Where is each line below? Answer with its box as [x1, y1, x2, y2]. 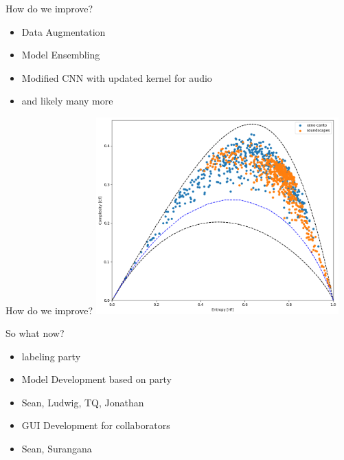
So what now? [5, 326, 65, 340]
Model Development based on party [21, 372, 172, 386]
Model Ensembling [21, 47, 100, 62]
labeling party [21, 349, 81, 363]
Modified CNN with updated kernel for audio [21, 70, 212, 85]
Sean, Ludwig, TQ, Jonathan [21, 395, 144, 409]
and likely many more [21, 94, 113, 108]
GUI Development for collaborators [21, 418, 170, 432]
